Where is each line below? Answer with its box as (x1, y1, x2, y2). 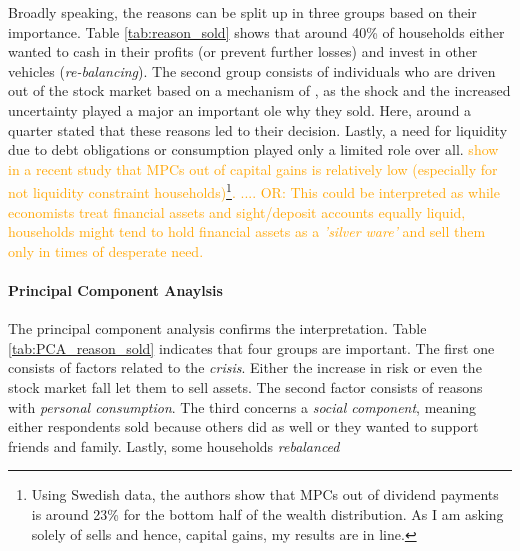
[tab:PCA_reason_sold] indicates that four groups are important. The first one (8, 337, 495, 358)
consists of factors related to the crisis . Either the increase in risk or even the (8, 357, 482, 378)
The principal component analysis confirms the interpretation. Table (8, 318, 427, 339)
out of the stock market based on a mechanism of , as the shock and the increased (8, 80, 511, 101)
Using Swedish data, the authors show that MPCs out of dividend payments (31, 484, 499, 505)
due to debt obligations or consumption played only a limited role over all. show (8, 139, 499, 160)
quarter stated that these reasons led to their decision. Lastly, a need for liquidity (8, 119, 508, 140)
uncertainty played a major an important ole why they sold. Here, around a (8, 99, 472, 120)
